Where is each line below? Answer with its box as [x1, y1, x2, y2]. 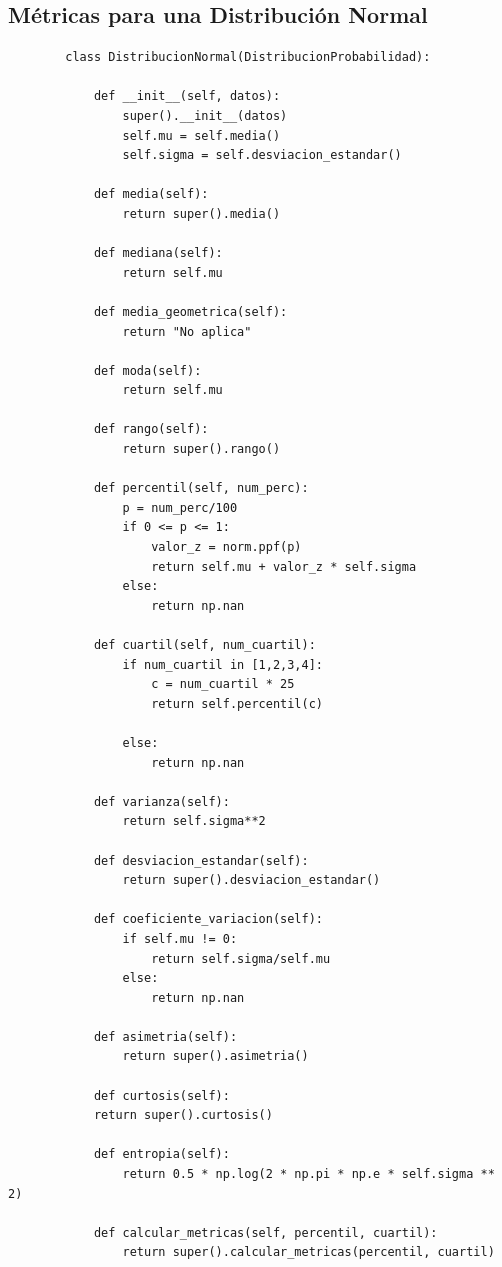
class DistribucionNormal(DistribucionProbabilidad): [65, 50, 431, 65]
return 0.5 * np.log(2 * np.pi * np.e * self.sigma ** [122, 1167, 495, 1182]
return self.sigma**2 [122, 814, 266, 829]
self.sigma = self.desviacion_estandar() [122, 148, 402, 163]
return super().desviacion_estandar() [122, 873, 381, 888]
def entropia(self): [93, 1147, 230, 1162]
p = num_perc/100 [122, 500, 238, 515]
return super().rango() [122, 442, 281, 457]
